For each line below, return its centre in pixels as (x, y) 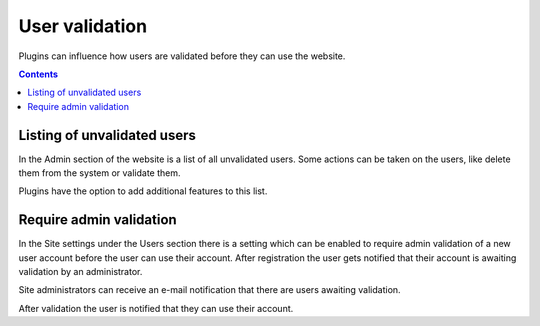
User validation (83, 26)
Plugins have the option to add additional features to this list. (143, 191)
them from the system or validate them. (99, 173)
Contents (38, 74)
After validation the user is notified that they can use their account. (156, 308)
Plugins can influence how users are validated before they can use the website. (182, 56)
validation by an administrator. (80, 272)
